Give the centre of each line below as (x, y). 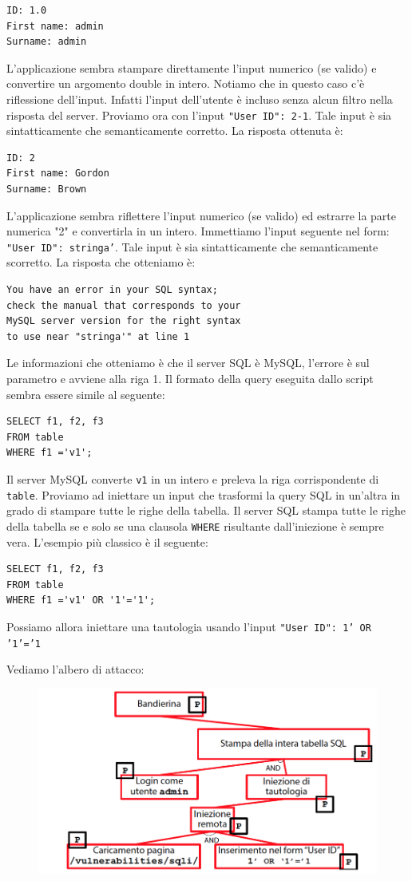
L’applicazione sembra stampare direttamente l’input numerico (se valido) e (192, 67)
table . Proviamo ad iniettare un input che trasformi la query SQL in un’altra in (204, 494)
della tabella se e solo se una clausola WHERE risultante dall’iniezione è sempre (195, 525)
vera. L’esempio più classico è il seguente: (107, 541)
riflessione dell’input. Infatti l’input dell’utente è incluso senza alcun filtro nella (200, 99)
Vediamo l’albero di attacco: (75, 669)
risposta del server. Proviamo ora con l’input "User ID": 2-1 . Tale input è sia (199, 115)
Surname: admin (47, 42)
